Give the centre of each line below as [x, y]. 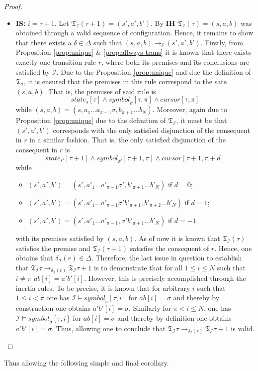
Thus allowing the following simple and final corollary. [86, 362]
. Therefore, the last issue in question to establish [167, 258]
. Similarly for [150, 308]
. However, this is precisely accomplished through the [165, 278]
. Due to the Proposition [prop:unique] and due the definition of [154, 71]
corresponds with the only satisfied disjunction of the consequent [151, 130]
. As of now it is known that [177, 238]
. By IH [163, 23]
